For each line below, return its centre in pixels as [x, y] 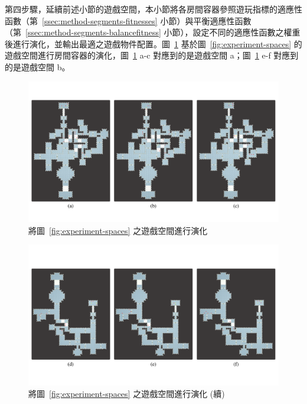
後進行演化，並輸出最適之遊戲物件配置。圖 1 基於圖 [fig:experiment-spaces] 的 [153, 43]
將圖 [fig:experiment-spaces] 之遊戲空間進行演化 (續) [127, 394]
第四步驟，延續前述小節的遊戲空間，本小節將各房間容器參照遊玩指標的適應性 [153, 9]
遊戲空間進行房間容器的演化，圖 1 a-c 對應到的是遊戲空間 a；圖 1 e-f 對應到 [152, 55]
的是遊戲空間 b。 [37, 66]
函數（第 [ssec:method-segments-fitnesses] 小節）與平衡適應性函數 [128, 20]
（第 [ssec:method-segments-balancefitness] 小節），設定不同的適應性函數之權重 [153, 32]
